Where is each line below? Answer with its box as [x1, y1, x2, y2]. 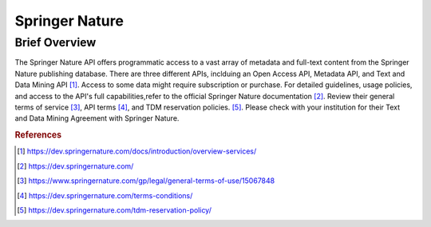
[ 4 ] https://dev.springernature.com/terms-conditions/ [17, 190, 193, 200]
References [14, 129, 62, 141]
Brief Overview [14, 35, 97, 50]
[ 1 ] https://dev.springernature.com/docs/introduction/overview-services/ [17, 146, 257, 156]
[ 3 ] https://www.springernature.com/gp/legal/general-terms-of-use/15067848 [17, 176, 275, 185]
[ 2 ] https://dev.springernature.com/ [17, 161, 134, 171]
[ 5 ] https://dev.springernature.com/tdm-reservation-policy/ [17, 205, 212, 215]
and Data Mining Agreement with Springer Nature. [14, 113, 180, 123]
